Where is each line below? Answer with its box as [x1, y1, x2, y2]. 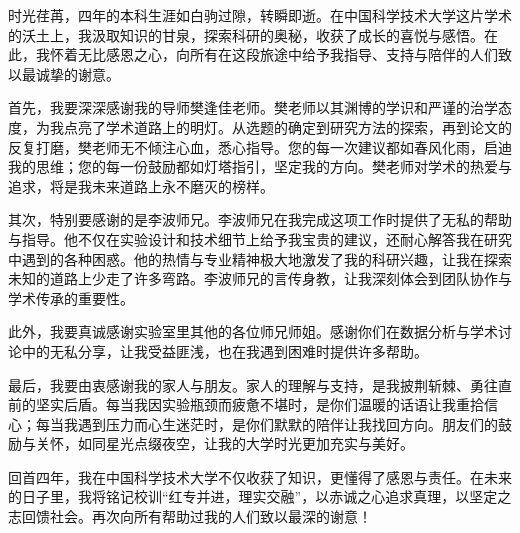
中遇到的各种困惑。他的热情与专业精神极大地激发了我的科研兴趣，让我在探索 [8, 248, 512, 269]
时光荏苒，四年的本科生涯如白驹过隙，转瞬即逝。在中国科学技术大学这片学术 [8, 5, 512, 25]
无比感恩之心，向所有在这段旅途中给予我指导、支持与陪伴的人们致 [77, 44, 512, 65]
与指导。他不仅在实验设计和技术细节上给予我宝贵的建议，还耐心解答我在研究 [8, 228, 512, 249]
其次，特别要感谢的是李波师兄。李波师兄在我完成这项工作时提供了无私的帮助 [8, 209, 512, 230]
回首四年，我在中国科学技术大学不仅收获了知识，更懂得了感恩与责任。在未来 [8, 466, 512, 487]
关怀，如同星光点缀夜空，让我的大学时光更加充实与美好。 [35, 433, 414, 454]
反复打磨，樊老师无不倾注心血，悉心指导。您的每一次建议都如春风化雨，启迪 [8, 136, 512, 157]
